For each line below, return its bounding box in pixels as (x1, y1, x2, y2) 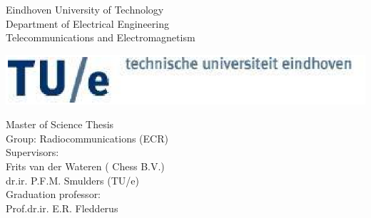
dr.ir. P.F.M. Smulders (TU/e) (6, 172, 139, 187)
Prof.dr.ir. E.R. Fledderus (6, 200, 118, 215)
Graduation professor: (6, 187, 101, 202)
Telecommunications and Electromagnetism (6, 30, 195, 45)
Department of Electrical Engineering (6, 16, 169, 31)
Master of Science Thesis (6, 117, 114, 132)
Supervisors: (6, 145, 59, 160)
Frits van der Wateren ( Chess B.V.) (6, 159, 165, 174)
